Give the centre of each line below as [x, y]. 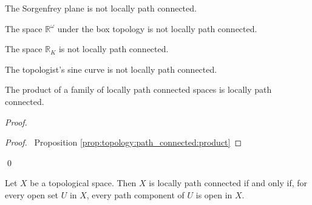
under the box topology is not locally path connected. [157, 28]
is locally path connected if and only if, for [228, 183]
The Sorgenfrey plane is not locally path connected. [101, 8]
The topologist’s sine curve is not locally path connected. [111, 69]
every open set [32, 194]
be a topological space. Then [83, 183]
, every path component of [135, 194]
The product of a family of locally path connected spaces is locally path [138, 89]
